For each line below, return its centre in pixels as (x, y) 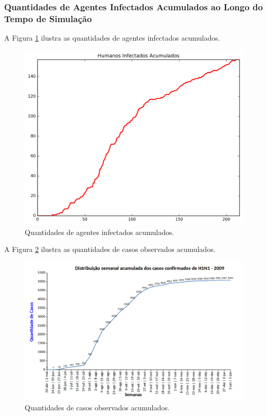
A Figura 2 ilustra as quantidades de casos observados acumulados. (110, 249)
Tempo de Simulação (48, 18)
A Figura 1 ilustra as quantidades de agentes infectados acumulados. (112, 38)
